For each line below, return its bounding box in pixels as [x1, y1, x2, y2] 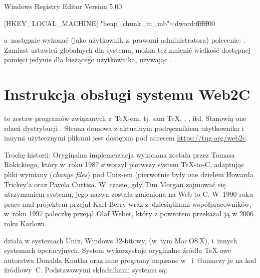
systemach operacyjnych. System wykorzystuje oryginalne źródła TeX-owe [4, 245, 231, 255]
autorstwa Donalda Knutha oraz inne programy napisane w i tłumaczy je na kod [4, 254, 256, 265]
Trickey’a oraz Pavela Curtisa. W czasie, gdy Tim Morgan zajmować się [4, 179, 226, 189]
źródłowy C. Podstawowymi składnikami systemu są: [4, 264, 168, 275]
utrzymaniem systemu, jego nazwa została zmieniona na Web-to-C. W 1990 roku [4, 189, 253, 199]
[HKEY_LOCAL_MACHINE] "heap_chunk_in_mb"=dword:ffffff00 [4, 18, 215, 28]
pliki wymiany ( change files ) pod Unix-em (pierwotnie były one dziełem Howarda [4, 169, 253, 180]
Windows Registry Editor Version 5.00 [4, 1, 122, 11]
